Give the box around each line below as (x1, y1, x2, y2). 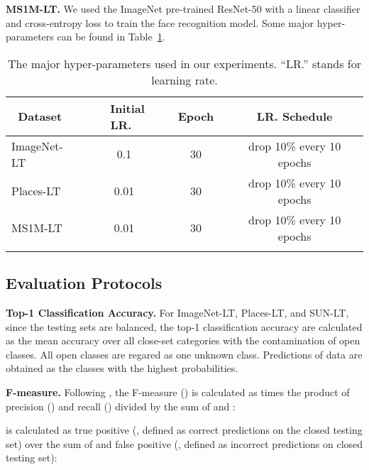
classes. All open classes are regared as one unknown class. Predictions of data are (6, 346, 363, 361)
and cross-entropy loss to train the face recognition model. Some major (6, 15, 314, 30)
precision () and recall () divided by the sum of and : (6, 398, 236, 413)
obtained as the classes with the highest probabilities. (6, 361, 238, 376)
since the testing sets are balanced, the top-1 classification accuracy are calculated (6, 319, 363, 334)
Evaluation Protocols (6, 272, 163, 294)
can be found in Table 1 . (57, 29, 165, 44)
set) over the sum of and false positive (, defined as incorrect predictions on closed (6, 436, 363, 451)
